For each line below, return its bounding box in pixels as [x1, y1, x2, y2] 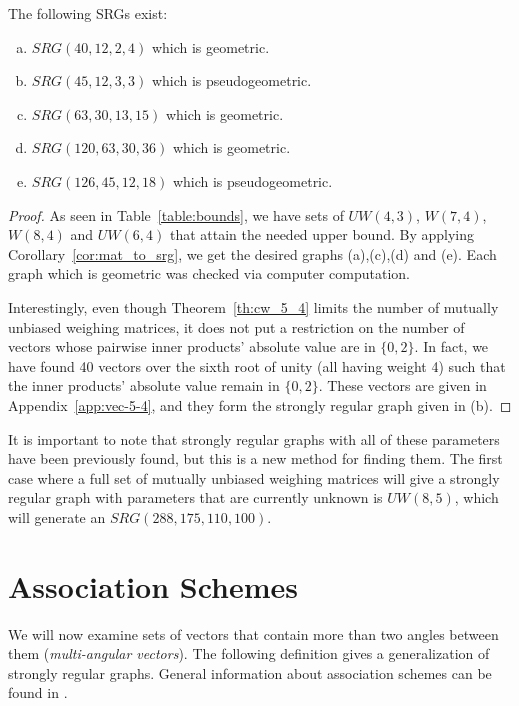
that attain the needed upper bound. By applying [169, 224, 474, 245]
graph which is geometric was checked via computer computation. [8, 263, 410, 284]
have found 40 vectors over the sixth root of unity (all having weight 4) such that [8, 355, 506, 376]
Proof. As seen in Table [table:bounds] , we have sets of [8, 204, 344, 225]
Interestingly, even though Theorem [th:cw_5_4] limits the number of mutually [8, 296, 499, 317]
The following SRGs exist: [8, 3, 168, 23]
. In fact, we [414, 336, 489, 357]
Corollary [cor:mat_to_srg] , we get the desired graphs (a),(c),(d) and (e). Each [8, 243, 497, 264]
